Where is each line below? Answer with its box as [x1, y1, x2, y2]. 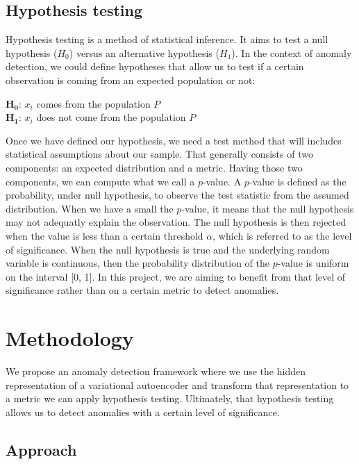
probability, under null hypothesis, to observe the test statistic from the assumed [6, 188, 349, 202]
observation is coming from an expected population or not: [6, 72, 256, 87]
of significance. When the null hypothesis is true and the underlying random [6, 242, 330, 256]
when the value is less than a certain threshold [6, 228, 203, 242]
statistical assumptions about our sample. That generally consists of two [6, 147, 313, 161]
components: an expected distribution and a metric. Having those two [6, 160, 303, 174]
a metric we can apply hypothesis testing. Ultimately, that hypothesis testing [6, 391, 334, 406]
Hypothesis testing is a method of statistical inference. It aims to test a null [6, 32, 328, 47]
